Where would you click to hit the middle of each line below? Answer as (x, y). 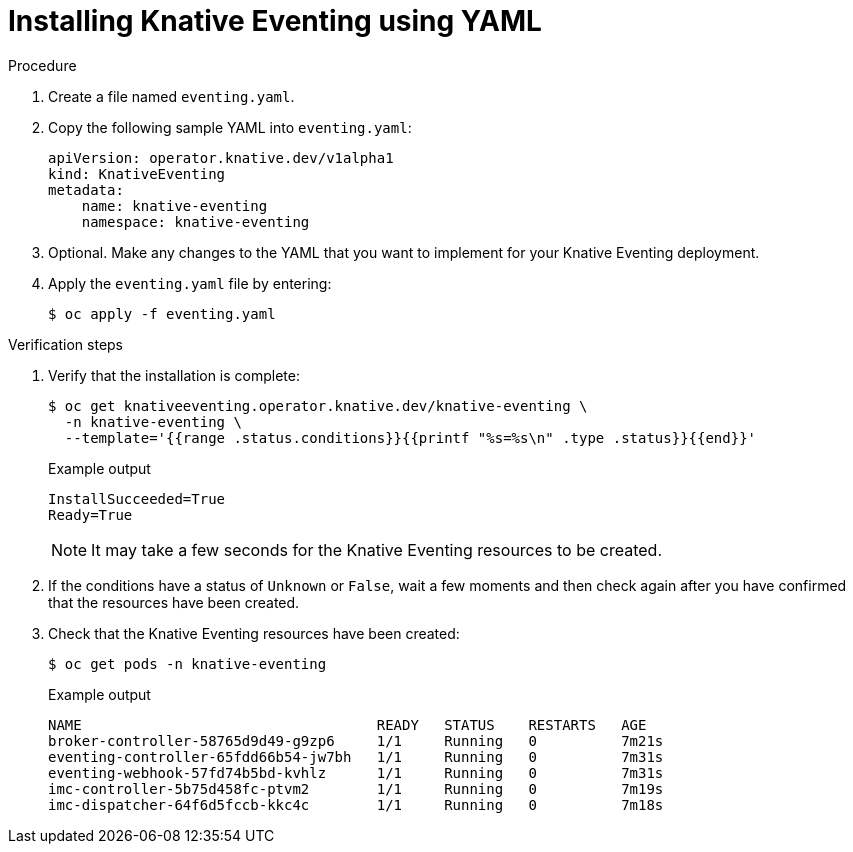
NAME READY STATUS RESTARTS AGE (347, 724)
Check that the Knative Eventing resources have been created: (254, 633)
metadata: (86, 189)
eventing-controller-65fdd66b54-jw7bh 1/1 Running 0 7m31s (356, 756)
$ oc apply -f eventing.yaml (162, 313)
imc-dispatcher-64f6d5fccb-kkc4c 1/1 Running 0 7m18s (356, 804)
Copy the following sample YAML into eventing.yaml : (230, 127)
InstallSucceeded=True (137, 498)
